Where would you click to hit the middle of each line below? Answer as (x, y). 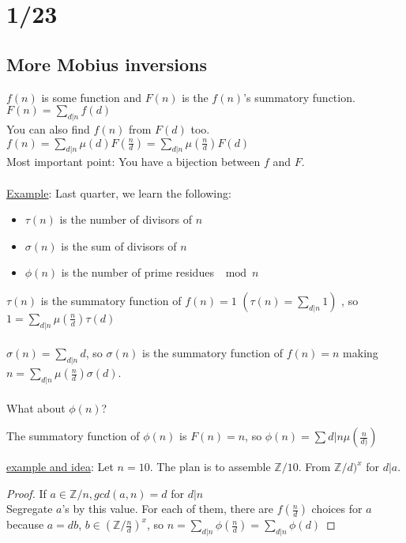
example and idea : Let (60, 467)
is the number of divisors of (126, 219)
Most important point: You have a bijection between (133, 162)
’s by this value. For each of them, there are (168, 509)
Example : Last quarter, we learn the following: (119, 192)
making (361, 353)
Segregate (30, 509)
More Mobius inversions (107, 64)
